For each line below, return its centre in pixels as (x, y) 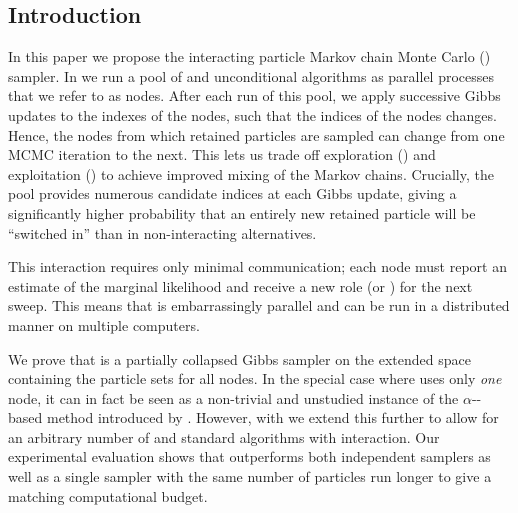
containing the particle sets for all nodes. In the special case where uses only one (255, 378)
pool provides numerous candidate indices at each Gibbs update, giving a (232, 193)
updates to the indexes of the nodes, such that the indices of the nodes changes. (252, 114)
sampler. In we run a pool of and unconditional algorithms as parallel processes (251, 75)
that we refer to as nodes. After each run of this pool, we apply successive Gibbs (254, 95)
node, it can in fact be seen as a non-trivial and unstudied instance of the (233, 397)
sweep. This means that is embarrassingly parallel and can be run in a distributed (259, 305)
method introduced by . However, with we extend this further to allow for (272, 417)
